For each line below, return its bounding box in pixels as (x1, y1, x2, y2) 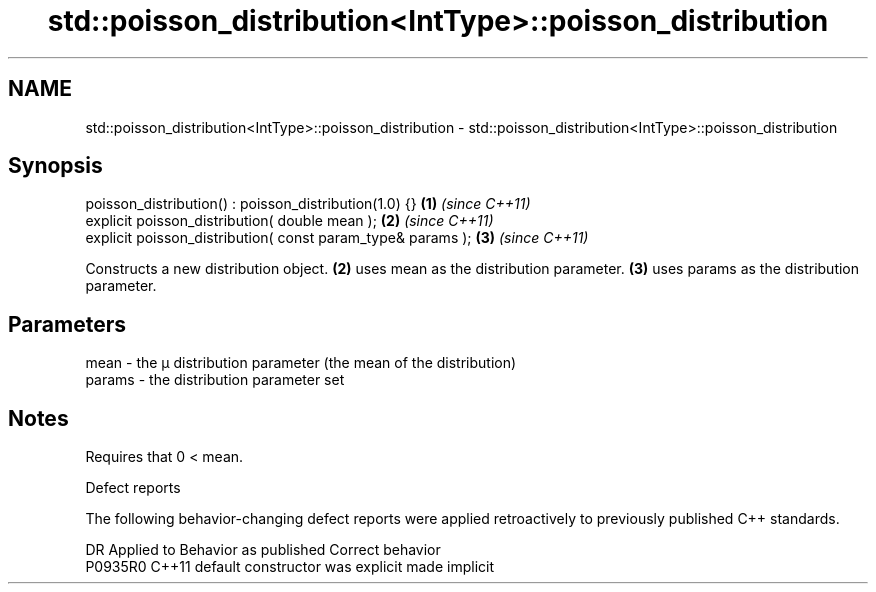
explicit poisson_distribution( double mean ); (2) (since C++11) (85, 212, 494, 230)
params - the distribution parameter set (85, 371, 345, 389)
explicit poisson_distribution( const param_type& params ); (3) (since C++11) (85, 229, 589, 247)
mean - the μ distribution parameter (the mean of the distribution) (85, 354, 517, 372)
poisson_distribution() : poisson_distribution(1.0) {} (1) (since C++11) (85, 195, 531, 213)
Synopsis (8, 153, 103, 179)
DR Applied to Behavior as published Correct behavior (85, 541, 441, 559)
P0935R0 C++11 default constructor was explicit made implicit (85, 558, 495, 576)
